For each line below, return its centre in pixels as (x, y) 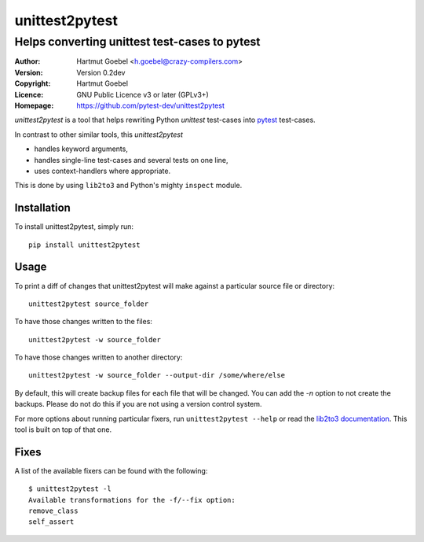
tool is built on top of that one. (63, 430)
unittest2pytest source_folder (89, 304)
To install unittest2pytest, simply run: (74, 227)
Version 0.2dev (101, 72)
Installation (42, 208)
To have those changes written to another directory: (99, 357)
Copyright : (33, 83)
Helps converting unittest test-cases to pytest (137, 42)
